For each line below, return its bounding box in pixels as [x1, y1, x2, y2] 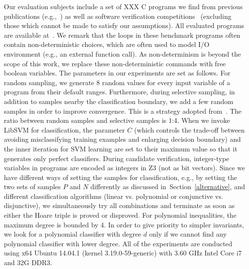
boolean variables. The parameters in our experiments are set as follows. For [4, 68, 231, 78]
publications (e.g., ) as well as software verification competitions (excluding [4, 11, 232, 21]
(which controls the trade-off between [134, 124, 245, 134]
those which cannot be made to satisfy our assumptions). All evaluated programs [4, 20, 245, 30]
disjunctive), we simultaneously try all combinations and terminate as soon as [4, 200, 235, 210]
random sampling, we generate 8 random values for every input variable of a [4, 77, 231, 87]
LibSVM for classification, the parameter [4, 124, 125, 134]
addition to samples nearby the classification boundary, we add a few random [4, 96, 233, 106]
